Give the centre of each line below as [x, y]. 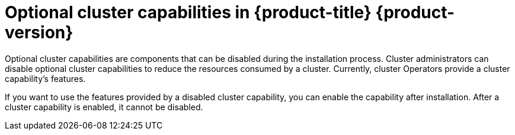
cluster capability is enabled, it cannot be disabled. [104, 107]
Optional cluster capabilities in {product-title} [188, 12]
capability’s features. [45, 78]
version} [39, 32]
